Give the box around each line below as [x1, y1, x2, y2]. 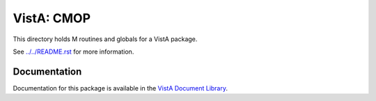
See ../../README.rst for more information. [13, 47, 134, 56]
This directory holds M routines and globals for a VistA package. [13, 35, 198, 43]
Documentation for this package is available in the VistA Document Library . [13, 84, 228, 92]
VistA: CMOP [13, 10, 91, 26]
